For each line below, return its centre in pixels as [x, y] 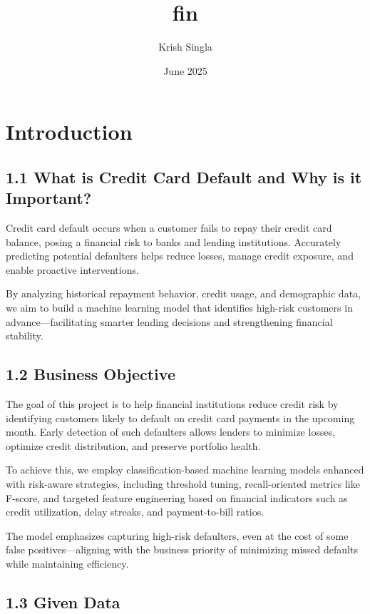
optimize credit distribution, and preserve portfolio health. [133, 445]
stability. [25, 336]
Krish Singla [185, 47]
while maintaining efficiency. [67, 563]
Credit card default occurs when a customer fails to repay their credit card [169, 228]
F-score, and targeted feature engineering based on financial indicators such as [177, 497]
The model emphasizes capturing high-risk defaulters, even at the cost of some [177, 535]
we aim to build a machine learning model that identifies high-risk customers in [179, 308]
